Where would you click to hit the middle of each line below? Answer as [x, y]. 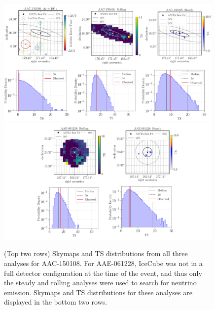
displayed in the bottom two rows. [56, 302]
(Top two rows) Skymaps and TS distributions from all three [96, 253]
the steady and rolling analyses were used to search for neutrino [100, 283]
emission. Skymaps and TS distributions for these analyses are [98, 292]
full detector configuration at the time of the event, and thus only [103, 273]
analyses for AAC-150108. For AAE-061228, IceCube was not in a [103, 263]
